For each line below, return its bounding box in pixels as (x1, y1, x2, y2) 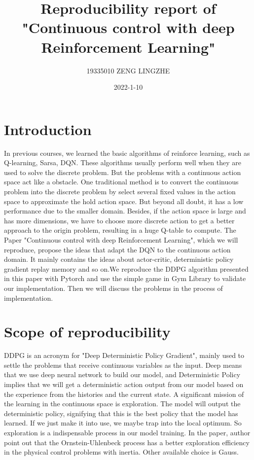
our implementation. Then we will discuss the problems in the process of (4, 283, 223, 293)
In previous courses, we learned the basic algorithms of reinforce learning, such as (4, 147, 250, 158)
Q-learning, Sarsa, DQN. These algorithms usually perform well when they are (4, 157, 242, 168)
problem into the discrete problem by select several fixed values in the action (4, 186, 236, 196)
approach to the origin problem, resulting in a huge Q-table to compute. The (4, 225, 236, 235)
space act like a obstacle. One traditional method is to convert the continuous (4, 177, 239, 187)
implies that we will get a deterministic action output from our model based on (4, 379, 244, 389)
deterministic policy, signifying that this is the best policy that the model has (4, 408, 238, 418)
